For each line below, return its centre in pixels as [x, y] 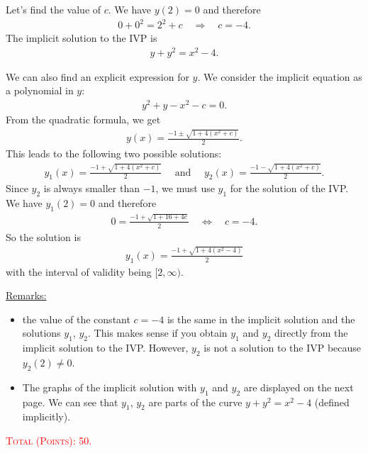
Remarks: [26, 295]
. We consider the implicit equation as [280, 76]
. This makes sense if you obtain [157, 333]
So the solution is [43, 236]
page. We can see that [70, 402]
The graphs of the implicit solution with [110, 387]
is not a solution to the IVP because [283, 348]
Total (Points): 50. [49, 441]
